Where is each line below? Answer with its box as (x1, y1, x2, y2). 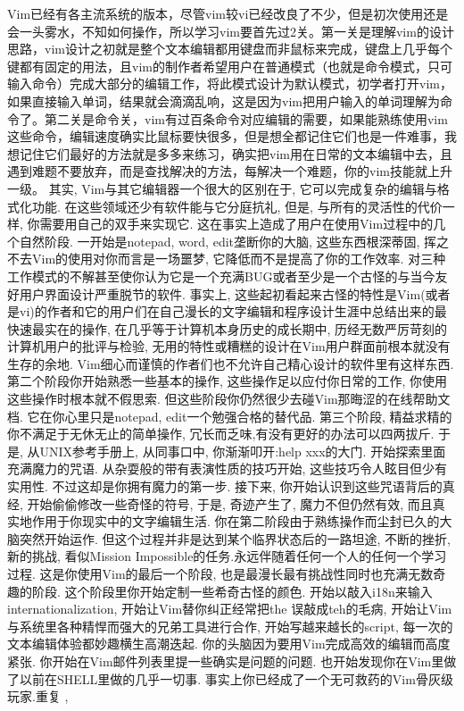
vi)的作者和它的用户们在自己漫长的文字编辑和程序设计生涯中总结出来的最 (19, 302, 447, 321)
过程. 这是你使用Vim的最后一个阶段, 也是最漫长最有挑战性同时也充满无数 (7, 565, 434, 582)
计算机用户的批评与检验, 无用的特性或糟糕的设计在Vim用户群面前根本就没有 (7, 337, 451, 355)
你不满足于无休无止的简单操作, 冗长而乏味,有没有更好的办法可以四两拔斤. (7, 424, 435, 443)
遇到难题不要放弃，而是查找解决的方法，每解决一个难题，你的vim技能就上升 (7, 162, 452, 180)
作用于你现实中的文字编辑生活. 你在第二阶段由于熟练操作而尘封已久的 (31, 512, 440, 531)
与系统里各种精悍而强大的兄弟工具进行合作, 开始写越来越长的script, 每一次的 (7, 616, 453, 635)
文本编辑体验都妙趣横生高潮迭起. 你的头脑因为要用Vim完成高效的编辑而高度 (7, 634, 451, 653)
